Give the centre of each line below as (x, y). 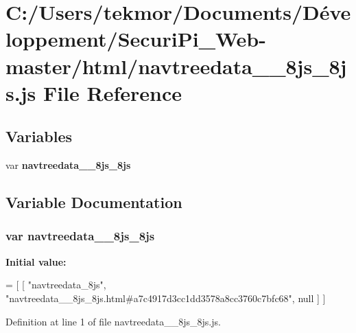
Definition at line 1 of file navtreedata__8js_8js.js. (113, 321)
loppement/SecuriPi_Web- (136, 39)
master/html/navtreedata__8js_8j (176, 66)
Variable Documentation (94, 202)
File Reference (112, 92)
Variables (39, 136)
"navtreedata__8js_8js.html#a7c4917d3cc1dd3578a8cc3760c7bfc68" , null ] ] (166, 298)
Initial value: (36, 261)
